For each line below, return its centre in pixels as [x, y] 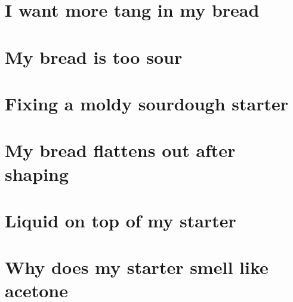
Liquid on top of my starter [121, 220]
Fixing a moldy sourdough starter [146, 103]
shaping [37, 173]
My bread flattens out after [120, 150]
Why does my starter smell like [137, 267]
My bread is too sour [94, 56]
